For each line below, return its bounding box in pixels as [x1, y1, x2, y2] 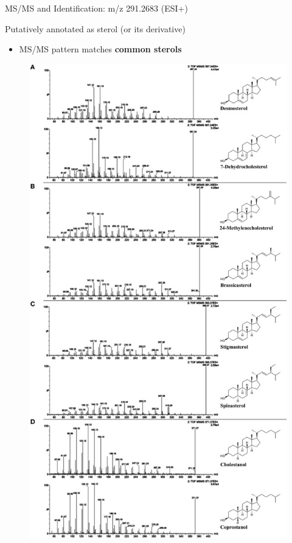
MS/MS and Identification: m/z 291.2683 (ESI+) [5, 2, 188, 14]
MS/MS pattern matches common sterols [19, 43, 182, 55]
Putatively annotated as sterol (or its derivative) [5, 22, 186, 35]
